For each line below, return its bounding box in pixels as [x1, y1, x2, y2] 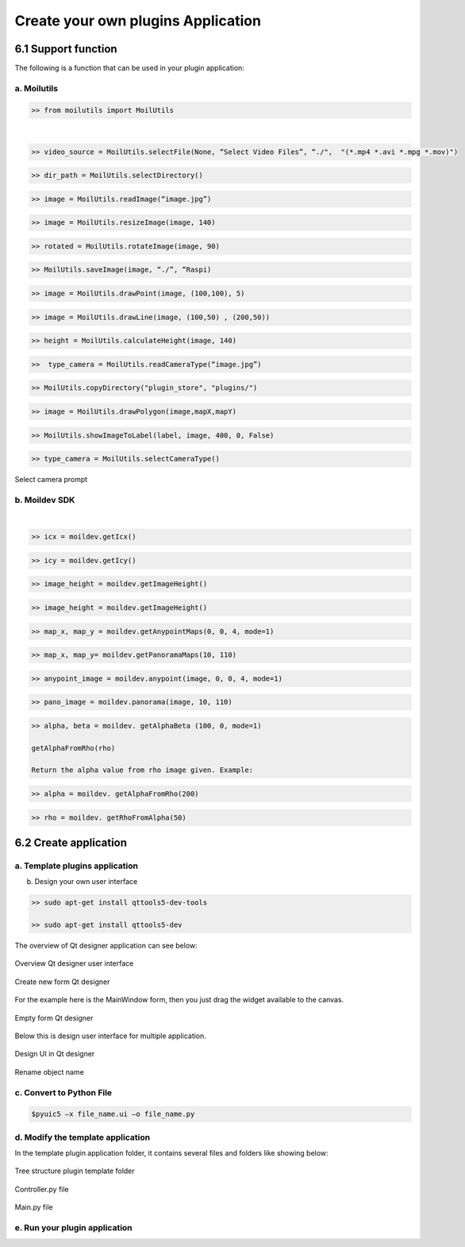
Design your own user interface [34, 877, 138, 886]
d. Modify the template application [14, 1132, 151, 1143]
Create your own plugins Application [14, 12, 262, 29]
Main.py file [14, 1203, 53, 1212]
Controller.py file [14, 1184, 69, 1194]
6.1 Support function [14, 42, 118, 56]
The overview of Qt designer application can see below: [14, 941, 198, 951]
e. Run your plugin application [14, 1222, 133, 1233]
